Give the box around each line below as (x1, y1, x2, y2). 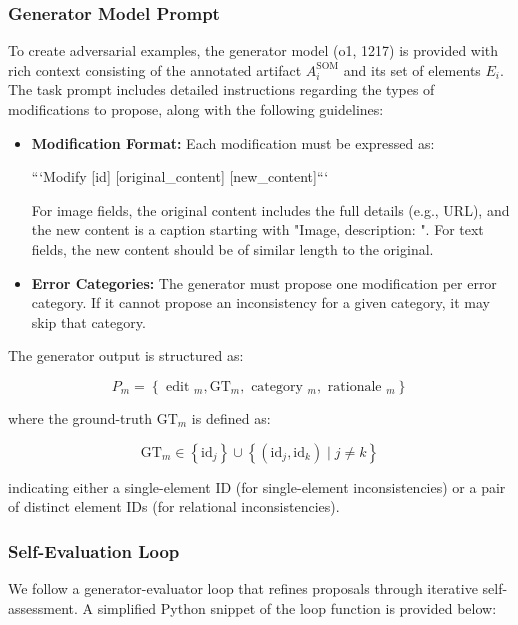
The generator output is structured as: (8, 345, 244, 366)
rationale (327, 379, 382, 394)
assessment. (8, 597, 78, 618)
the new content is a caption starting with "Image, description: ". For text (31, 219, 484, 240)
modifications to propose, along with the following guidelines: (8, 99, 384, 119)
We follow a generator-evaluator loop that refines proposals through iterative (8, 577, 478, 598)
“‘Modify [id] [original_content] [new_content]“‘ (31, 166, 329, 187)
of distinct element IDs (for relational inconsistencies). (8, 496, 340, 517)
